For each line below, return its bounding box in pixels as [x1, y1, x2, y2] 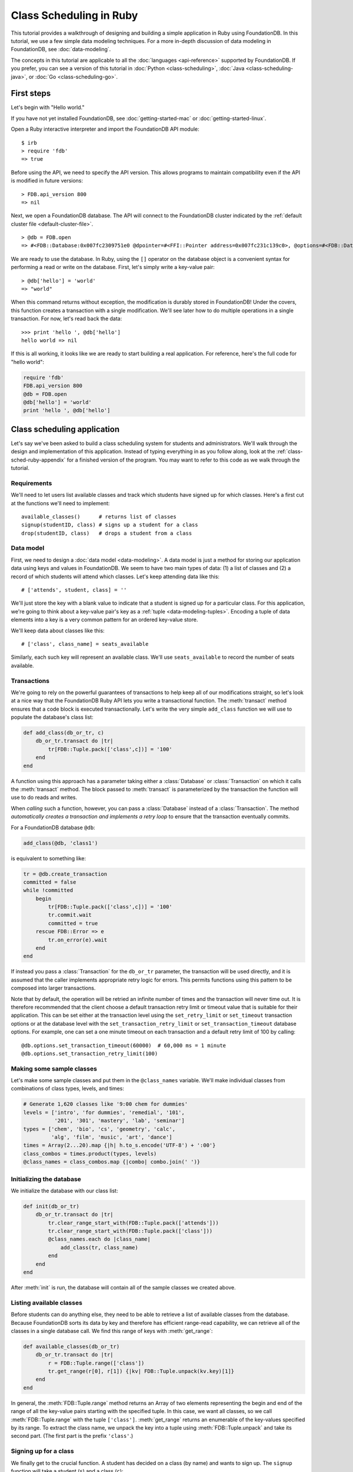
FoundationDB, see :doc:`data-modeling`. [11, 46, 111, 53]
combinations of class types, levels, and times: [11, 1085, 125, 1092]
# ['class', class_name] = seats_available [21, 641, 149, 647]
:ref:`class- [276, 448, 303, 455]
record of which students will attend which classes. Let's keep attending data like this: [11, 573, 220, 580]
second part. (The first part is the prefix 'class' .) [11, 1433, 134, 1440]
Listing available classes [11, 1298, 82, 1307]
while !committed [23, 887, 74, 894]
